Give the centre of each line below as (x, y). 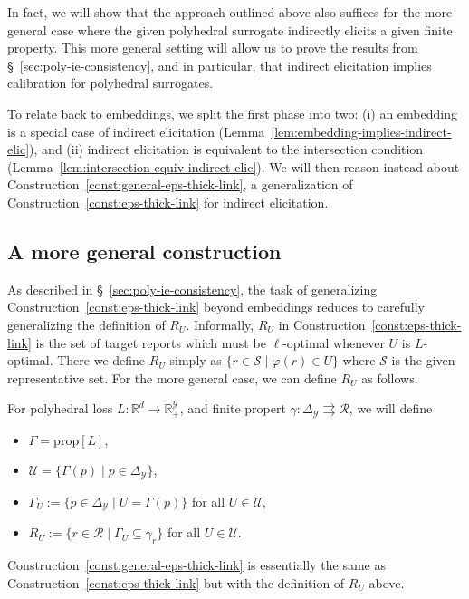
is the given (423, 360)
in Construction (322, 324)
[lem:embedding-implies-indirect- (361, 131)
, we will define (391, 408)
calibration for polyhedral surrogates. (110, 83)
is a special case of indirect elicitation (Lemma (136, 131)
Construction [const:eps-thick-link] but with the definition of (176, 582)
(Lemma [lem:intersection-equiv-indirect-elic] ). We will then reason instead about (234, 166)
